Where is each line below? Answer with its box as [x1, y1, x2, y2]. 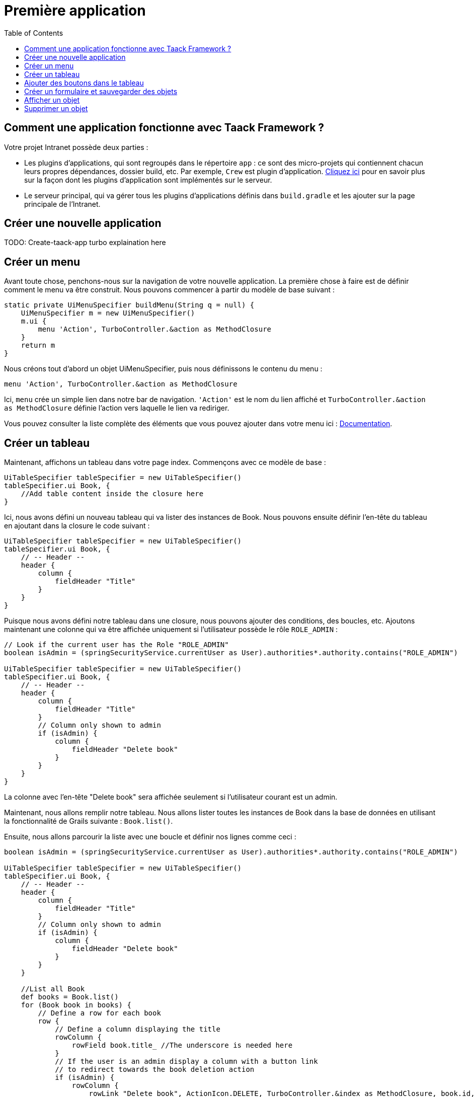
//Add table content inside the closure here [21, 490, 204, 498]
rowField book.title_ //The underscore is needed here [71, 1041, 293, 1050]
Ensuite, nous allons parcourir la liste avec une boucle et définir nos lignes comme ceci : [4, 832, 296, 841]
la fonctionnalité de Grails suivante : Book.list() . [4, 817, 173, 826]
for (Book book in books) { [21, 1001, 131, 1009]
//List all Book [21, 985, 85, 993]
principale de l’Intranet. [24, 199, 101, 208]
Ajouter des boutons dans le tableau [24, 78, 144, 87]
